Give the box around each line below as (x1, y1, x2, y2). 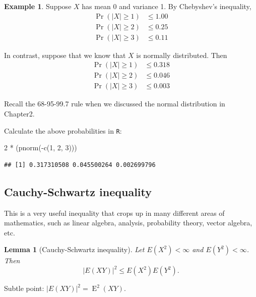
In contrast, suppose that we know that (4, 49, 126, 60)
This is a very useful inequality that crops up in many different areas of (4, 207, 225, 218)
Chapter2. (4, 108, 35, 118)
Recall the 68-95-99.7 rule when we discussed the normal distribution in (4, 98, 225, 109)
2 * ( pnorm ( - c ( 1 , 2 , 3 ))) (4, 142, 77, 153)
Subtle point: (4, 283, 44, 293)
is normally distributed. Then (136, 49, 227, 60)
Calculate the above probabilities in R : (4, 125, 122, 136)
